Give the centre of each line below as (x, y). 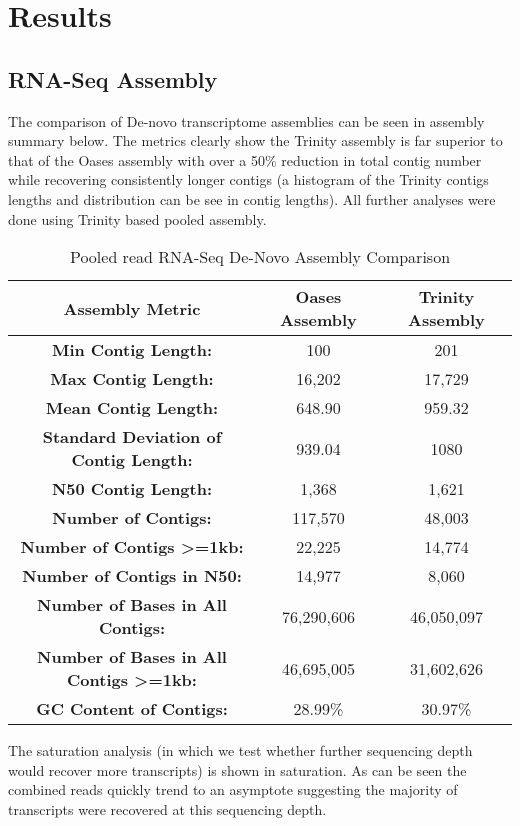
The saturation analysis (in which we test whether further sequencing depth (240, 750)
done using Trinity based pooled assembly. (137, 218)
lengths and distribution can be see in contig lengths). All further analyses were (252, 198)
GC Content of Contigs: (132, 709)
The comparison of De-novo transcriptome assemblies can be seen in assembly (246, 120)
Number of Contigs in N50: (132, 576)
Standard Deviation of (132, 437)
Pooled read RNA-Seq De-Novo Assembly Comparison (260, 257)
